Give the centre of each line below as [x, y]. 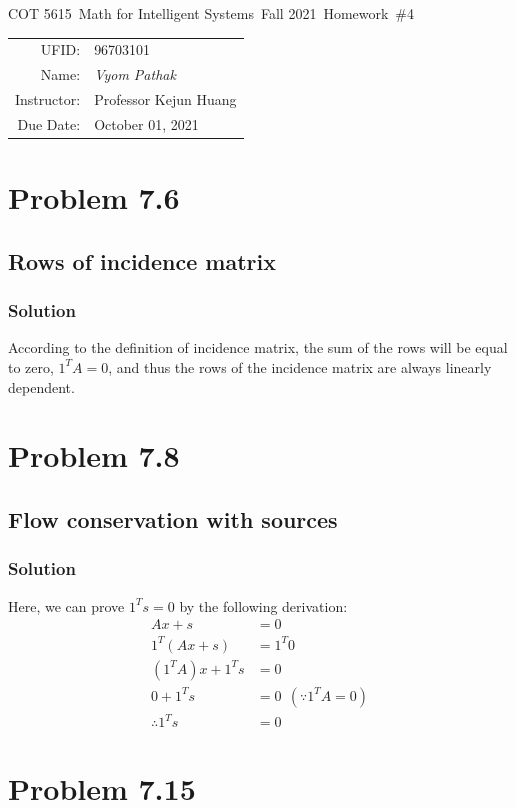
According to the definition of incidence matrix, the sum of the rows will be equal [258, 347]
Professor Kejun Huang [165, 99]
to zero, [31, 366]
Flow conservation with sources [173, 518]
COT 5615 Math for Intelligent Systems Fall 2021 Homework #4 [211, 13]
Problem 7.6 [94, 197]
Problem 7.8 [94, 455]
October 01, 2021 [146, 123]
